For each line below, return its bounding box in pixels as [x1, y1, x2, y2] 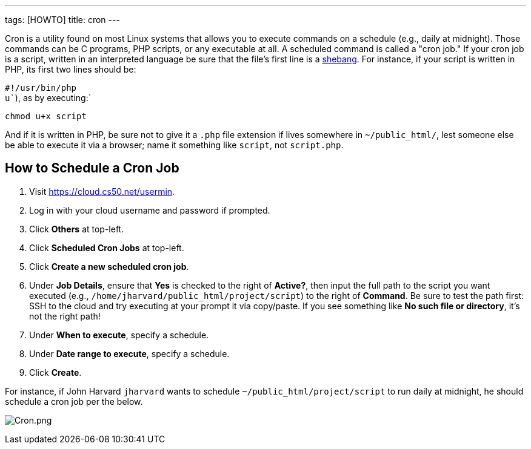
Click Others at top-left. [29, 223, 124, 234]
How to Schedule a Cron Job [5, 160, 179, 176]
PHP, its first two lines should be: [5, 64, 136, 74]
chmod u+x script [5, 111, 87, 121]
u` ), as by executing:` [5, 93, 92, 103]
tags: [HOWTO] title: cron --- [5, 15, 120, 25]
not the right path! [29, 310, 101, 321]
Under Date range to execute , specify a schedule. [29, 348, 230, 359]
